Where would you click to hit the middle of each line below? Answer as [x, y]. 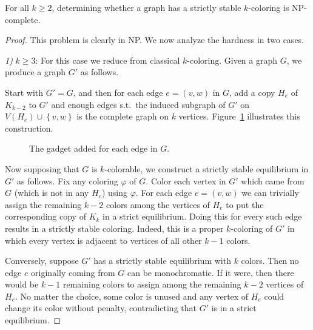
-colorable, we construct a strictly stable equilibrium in [207, 168]
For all [17, 7]
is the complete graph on [123, 116]
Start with [24, 92]
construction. [29, 128]
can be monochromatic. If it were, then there [210, 272]
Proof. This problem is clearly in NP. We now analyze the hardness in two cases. [155, 40]
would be [22, 284]
